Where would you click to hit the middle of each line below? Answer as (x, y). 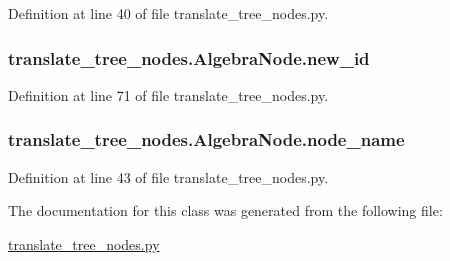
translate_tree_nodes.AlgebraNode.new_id (189, 57)
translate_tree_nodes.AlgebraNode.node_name (206, 139)
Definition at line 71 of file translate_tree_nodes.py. (168, 94)
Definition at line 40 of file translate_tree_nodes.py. (168, 13)
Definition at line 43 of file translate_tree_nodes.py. (168, 176)
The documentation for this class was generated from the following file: (225, 210)
